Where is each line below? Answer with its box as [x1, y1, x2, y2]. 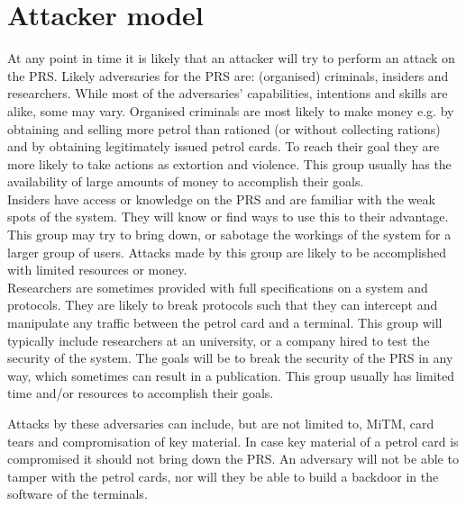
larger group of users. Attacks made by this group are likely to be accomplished [7, 242, 447, 261]
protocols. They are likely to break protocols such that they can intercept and [7, 295, 438, 314]
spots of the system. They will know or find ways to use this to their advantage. [7, 207, 449, 226]
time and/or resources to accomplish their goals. [7, 384, 274, 402]
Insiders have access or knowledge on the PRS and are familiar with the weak [7, 189, 435, 208]
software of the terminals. [7, 484, 148, 503]
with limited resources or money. [7, 260, 187, 279]
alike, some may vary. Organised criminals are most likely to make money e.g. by [7, 101, 454, 120]
